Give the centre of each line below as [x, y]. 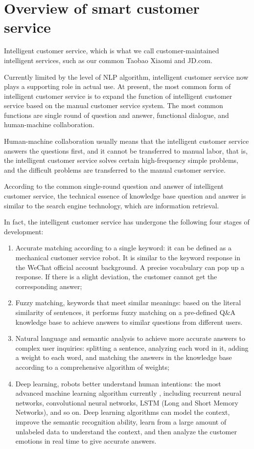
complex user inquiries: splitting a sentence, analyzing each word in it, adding [132, 348]
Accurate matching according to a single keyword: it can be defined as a [124, 248]
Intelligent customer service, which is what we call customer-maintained [112, 51]
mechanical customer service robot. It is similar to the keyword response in [128, 257]
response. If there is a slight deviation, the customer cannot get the [116, 277]
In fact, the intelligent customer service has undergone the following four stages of [127, 222]
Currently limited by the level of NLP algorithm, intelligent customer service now [126, 77]
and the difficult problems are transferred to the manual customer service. [115, 169]
